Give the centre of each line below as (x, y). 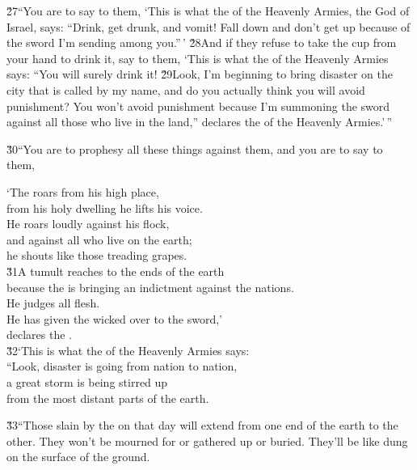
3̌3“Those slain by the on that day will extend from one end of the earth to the (202, 425)
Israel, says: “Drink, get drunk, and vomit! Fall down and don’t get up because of (208, 26)
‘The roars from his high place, (83, 191)
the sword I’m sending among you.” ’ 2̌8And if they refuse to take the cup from (202, 42)
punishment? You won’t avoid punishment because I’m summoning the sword (198, 106)
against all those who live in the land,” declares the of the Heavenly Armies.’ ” (200, 122)
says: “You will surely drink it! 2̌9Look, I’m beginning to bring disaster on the (200, 74)
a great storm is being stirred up (87, 382)
